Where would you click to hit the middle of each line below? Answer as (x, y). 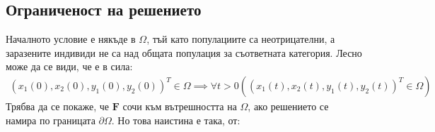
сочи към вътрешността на (180, 106)
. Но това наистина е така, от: (176, 120)
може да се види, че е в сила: (69, 66)
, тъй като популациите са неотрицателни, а (241, 39)
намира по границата (51, 120)
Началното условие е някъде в (71, 39)
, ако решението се (288, 106)
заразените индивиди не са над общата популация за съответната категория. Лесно (184, 52)
